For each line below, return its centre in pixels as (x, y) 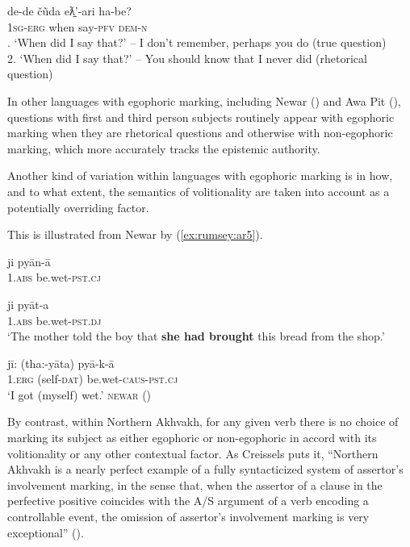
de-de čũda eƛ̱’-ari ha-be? (69, 10)
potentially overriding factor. (78, 207)
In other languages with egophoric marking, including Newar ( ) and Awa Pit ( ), (204, 100)
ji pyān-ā (29, 261)
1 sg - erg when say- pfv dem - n (77, 26)
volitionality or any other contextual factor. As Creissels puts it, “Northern (193, 453)
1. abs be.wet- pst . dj (54, 320)
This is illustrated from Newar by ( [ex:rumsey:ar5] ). (135, 234)
